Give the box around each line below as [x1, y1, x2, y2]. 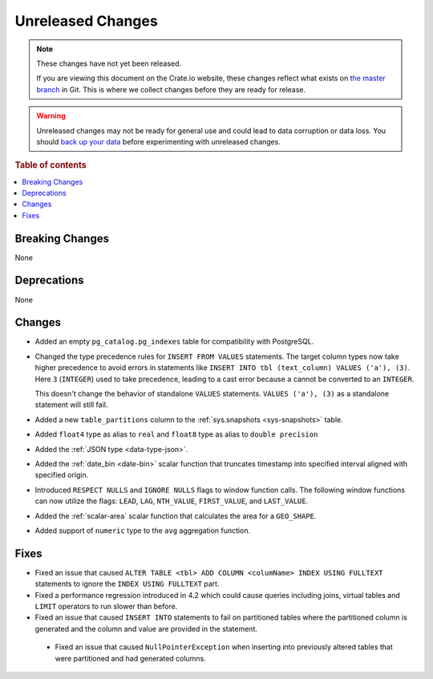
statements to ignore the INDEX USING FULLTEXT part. [34, 579, 220, 589]
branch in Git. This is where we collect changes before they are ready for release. [36, 84, 306, 94]
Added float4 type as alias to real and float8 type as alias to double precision [34, 429, 318, 439]
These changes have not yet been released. [36, 59, 182, 68]
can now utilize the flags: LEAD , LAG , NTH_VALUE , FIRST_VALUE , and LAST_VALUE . [34, 496, 309, 506]
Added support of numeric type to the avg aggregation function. [34, 526, 251, 535]
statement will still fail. [34, 400, 108, 409]
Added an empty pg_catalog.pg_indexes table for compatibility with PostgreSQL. [34, 337, 314, 347]
